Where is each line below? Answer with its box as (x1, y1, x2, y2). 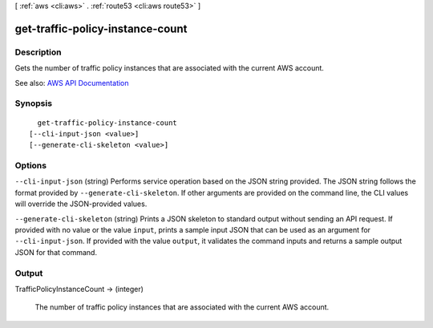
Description (14, 47, 62, 58)
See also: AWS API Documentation (14, 78, 129, 87)
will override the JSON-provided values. (14, 199, 148, 209)
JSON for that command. (14, 247, 98, 257)
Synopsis (14, 98, 52, 109)
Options (14, 160, 47, 172)
